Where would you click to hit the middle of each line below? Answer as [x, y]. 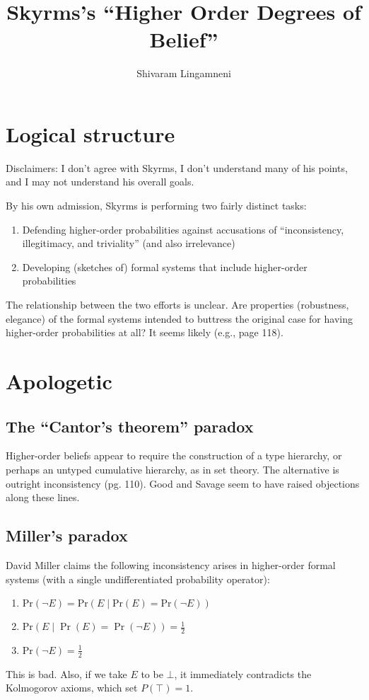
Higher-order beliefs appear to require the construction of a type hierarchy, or [174, 455]
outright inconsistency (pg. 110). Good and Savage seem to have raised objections [183, 483]
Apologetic [59, 380]
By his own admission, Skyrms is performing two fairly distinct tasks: [156, 206]
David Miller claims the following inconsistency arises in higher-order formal [171, 564]
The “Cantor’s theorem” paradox [130, 426]
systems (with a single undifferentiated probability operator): [138, 579]
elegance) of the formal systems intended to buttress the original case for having [179, 318]
